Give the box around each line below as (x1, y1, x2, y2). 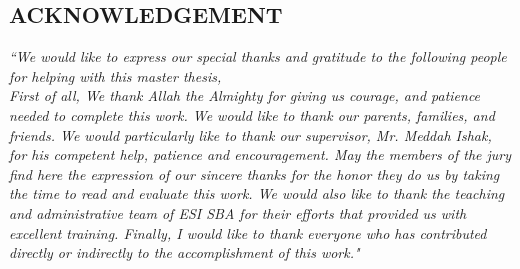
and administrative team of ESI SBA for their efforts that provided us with (9, 202, 467, 223)
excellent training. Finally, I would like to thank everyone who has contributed (9, 222, 487, 243)
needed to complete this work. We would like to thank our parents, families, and (9, 104, 495, 125)
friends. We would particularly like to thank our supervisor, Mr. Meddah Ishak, (9, 124, 492, 145)
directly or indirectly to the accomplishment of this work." (9, 242, 360, 263)
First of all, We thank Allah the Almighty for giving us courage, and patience (9, 85, 481, 106)
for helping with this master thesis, (9, 65, 222, 86)
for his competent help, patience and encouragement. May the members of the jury (9, 144, 512, 165)
